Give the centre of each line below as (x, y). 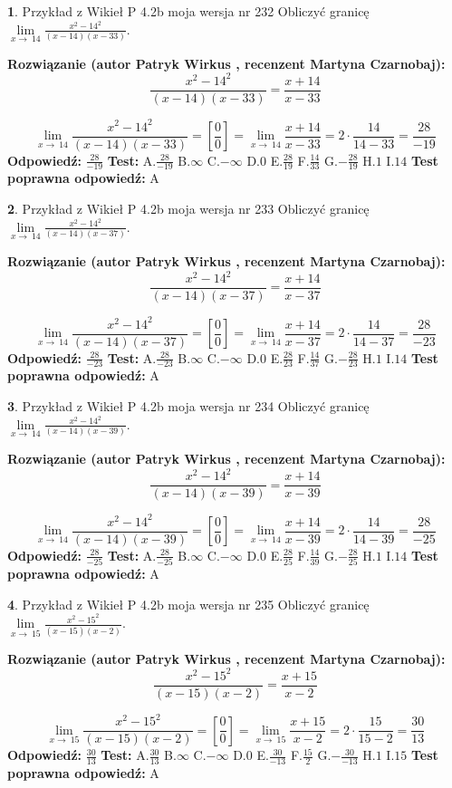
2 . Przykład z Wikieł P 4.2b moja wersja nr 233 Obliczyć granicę (188, 209)
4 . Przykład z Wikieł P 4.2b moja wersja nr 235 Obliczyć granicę (188, 604)
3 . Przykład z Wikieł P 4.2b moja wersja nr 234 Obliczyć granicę (188, 406)
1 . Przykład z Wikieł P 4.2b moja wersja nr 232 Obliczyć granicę (188, 11)
